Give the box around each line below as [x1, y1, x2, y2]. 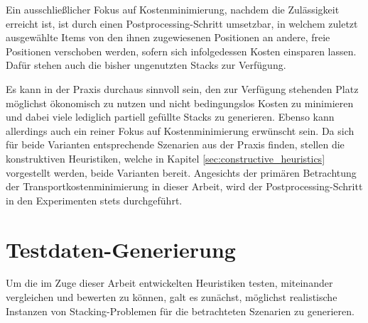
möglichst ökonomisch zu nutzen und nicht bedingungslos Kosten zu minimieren [6, 95, 354, 110]
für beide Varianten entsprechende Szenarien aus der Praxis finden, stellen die [6, 137, 345, 152]
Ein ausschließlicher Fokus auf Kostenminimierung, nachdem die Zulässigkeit [6, 2, 340, 16]
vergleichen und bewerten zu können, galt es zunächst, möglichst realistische [6, 290, 337, 305]
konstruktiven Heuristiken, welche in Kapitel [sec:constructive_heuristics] [6, 150, 325, 165]
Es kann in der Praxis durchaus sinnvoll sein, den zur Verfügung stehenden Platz [6, 81, 359, 96]
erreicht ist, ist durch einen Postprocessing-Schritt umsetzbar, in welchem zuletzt [6, 16, 358, 31]
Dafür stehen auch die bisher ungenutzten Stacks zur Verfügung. [6, 58, 286, 72]
